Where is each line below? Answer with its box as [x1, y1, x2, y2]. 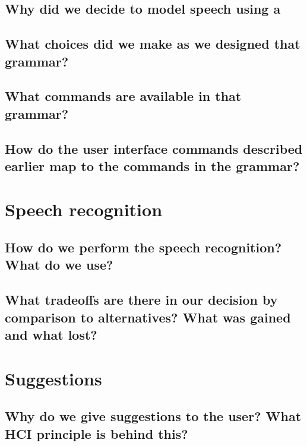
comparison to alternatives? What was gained [5, 308, 291, 326]
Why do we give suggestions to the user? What [5, 407, 302, 425]
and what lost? [5, 325, 97, 344]
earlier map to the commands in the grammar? [5, 156, 300, 175]
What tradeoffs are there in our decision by [5, 290, 278, 309]
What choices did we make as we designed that [5, 34, 300, 53]
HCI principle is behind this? [5, 424, 188, 442]
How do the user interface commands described [5, 139, 303, 157]
